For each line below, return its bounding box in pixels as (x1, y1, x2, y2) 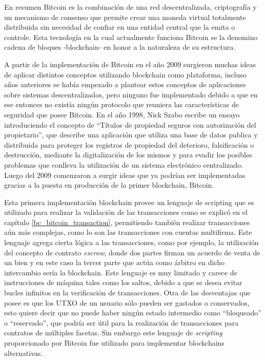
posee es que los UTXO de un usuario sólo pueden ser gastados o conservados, (4, 297, 250, 308)
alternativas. (4, 347, 43, 358)
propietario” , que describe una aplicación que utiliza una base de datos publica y (4, 129, 258, 140)
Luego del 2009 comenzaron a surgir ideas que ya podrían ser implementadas (4, 169, 246, 180)
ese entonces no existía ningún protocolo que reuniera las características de (4, 99, 239, 110)
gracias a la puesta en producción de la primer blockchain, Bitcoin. (4, 179, 214, 190)
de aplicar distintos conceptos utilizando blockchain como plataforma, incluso (4, 69, 247, 79)
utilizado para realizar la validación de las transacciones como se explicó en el (4, 207, 248, 217)
